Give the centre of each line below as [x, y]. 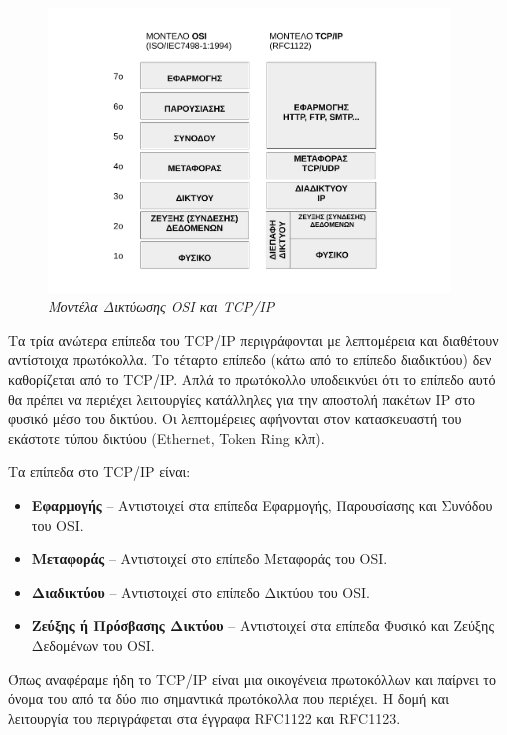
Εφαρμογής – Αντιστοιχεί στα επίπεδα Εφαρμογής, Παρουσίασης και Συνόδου [262, 505]
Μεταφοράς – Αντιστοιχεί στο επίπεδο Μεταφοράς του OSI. [209, 558]
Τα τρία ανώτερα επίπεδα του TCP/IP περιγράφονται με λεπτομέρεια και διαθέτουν [253, 339]
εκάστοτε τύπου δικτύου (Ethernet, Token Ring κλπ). [166, 437]
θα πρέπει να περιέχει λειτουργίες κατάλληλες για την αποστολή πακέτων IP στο [242, 398]
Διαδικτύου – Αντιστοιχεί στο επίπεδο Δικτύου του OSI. [200, 591]
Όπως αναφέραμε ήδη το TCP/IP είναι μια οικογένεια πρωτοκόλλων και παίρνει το [252, 678]
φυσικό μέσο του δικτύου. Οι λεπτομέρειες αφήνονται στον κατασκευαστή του [235, 418]
